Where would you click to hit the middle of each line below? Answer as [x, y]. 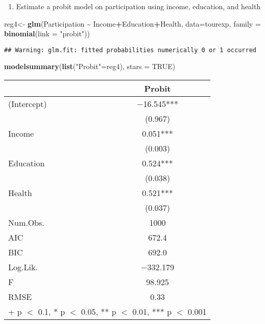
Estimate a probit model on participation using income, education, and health [138, 6]
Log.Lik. [23, 267]
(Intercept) [28, 104]
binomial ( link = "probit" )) [47, 34]
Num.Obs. [26, 223]
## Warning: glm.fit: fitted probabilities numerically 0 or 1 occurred [130, 50]
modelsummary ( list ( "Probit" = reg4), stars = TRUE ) [90, 66]
